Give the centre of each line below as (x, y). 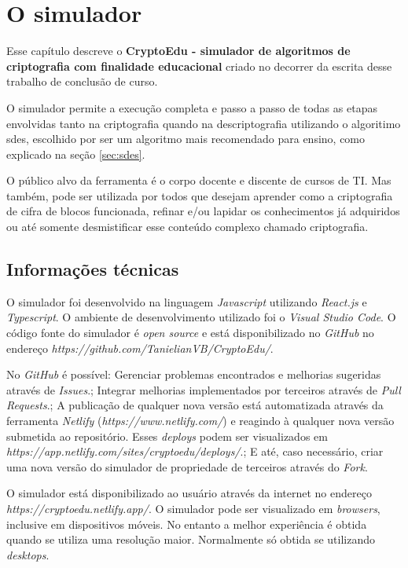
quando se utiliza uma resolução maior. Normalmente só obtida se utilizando (191, 539)
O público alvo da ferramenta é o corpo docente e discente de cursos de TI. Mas (199, 180)
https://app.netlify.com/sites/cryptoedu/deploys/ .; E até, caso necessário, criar (195, 451)
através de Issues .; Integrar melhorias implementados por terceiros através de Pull (204, 389)
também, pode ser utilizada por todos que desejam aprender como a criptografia (200, 195)
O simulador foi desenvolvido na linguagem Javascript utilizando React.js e (187, 301)
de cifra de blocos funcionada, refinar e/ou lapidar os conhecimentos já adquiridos (203, 211)
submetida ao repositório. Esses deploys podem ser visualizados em (167, 436)
